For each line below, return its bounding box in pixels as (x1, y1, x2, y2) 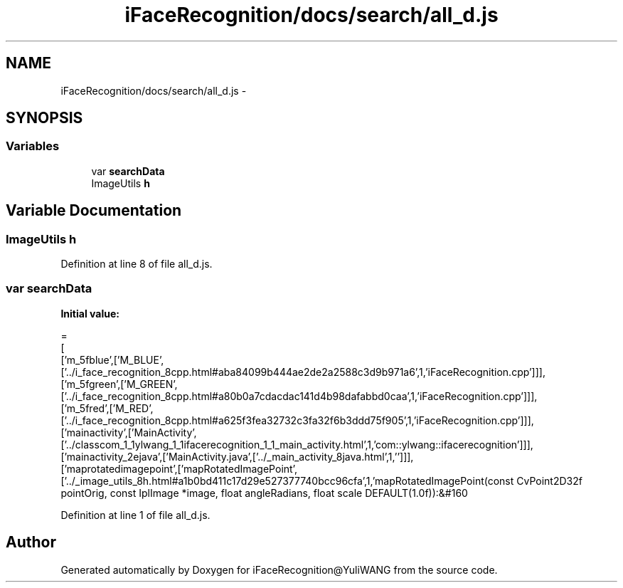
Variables (6, 139, 60, 154)
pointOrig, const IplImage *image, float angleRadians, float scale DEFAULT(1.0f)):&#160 (60, 486, 468, 499)
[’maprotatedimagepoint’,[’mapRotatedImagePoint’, (60, 462, 297, 475)
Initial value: (60, 307, 119, 320)
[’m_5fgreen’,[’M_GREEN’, (60, 377, 178, 390)
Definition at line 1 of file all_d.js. (60, 508, 211, 521)
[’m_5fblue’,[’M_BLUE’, (60, 353, 164, 366)
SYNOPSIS (6, 109, 83, 127)
